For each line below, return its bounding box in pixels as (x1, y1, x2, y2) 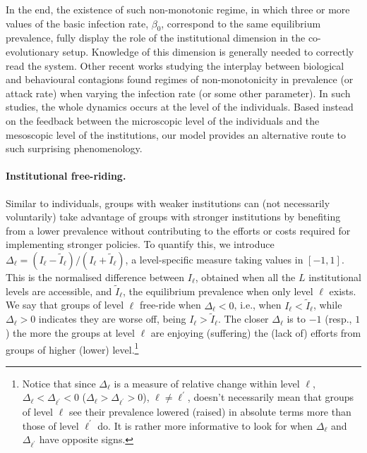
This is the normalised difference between (6, 269, 185, 284)
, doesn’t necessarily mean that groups (187, 390, 354, 404)
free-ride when (139, 297, 201, 312)
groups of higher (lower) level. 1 (6, 340, 139, 356)
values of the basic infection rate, (6, 15, 149, 30)
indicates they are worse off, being (38, 311, 186, 326)
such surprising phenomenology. (6, 141, 143, 156)
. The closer (217, 311, 269, 326)
